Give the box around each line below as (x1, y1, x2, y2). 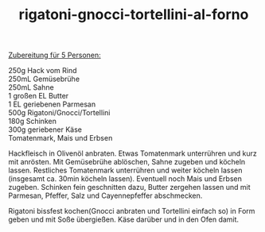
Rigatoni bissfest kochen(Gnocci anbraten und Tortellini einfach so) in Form (8, 207, 255, 216)
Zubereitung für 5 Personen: (8, 50, 101, 60)
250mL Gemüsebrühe (8, 74, 80, 84)
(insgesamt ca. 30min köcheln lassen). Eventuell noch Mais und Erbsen (8, 174, 243, 184)
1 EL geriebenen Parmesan (8, 99, 96, 109)
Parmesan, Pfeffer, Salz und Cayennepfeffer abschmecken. (8, 191, 203, 200)
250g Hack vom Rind (8, 66, 77, 75)
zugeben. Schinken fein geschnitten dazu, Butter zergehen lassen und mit (8, 183, 251, 192)
